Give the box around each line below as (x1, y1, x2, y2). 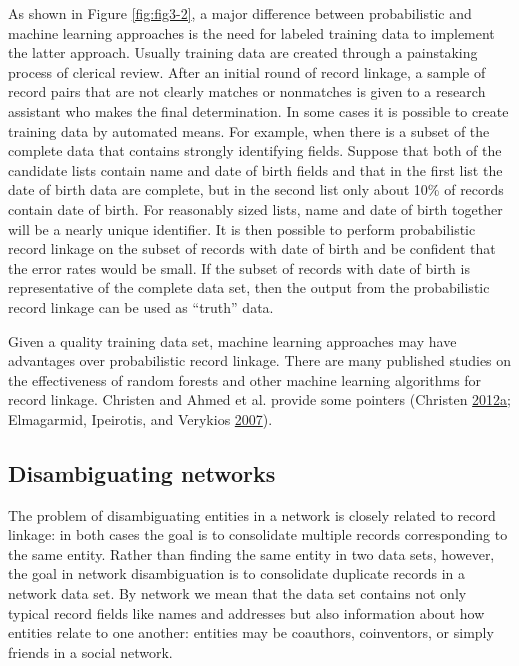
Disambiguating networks (8, 457, 276, 488)
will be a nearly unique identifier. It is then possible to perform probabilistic (8, 218, 476, 239)
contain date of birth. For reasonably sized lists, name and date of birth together (8, 198, 503, 219)
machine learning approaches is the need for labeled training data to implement (8, 22, 495, 43)
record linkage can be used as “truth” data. (8, 296, 274, 317)
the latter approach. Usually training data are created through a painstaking (8, 42, 478, 63)
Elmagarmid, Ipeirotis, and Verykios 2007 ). (8, 408, 273, 429)
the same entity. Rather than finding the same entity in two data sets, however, (8, 543, 495, 564)
